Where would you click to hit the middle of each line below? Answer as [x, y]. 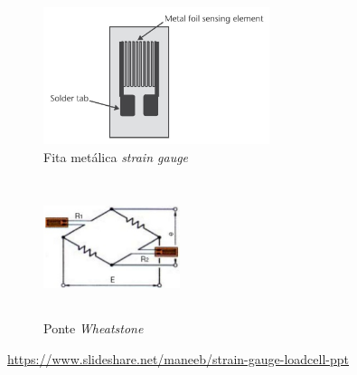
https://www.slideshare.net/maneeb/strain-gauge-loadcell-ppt [178, 358]
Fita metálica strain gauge [116, 156]
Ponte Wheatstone [94, 328]
